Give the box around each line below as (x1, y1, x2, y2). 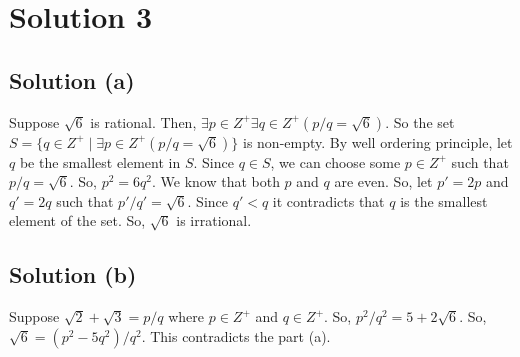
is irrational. (176, 210, 252, 231)
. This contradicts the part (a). (141, 325, 331, 346)
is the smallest (400, 190, 488, 211)
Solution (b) (9, 259, 137, 290)
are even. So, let (334, 171, 433, 192)
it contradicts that (272, 190, 385, 211)
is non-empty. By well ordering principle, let (242, 131, 513, 152)
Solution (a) (9, 64, 135, 95)
